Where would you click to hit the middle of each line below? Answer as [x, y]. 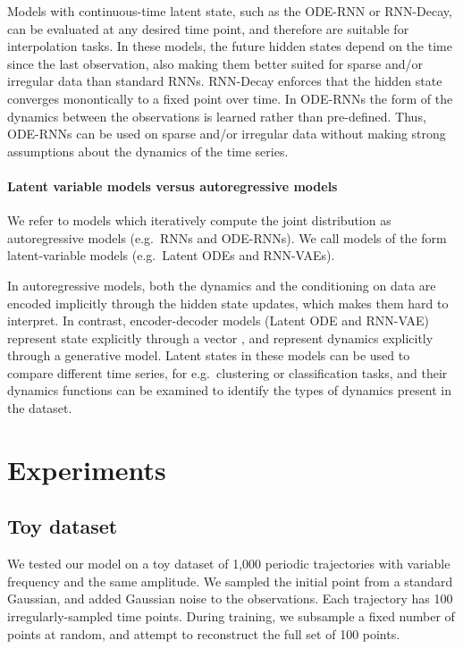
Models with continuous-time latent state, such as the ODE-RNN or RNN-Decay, [230, 11]
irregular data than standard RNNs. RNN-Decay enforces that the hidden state [225, 81]
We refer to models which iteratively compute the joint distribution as [199, 220]
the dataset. [40, 408]
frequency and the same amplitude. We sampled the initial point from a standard [230, 581]
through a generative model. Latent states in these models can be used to [209, 355]
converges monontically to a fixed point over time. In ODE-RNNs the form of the [230, 98]
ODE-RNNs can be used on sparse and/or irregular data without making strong [227, 134]
